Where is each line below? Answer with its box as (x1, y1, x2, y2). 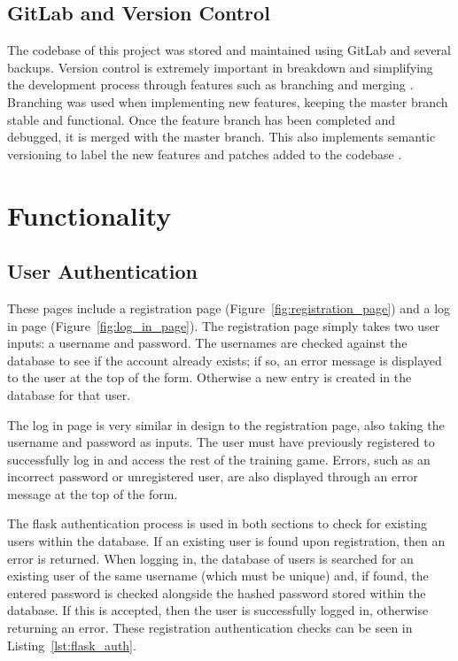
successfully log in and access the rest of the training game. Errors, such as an (7, 450, 431, 468)
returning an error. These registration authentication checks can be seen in (7, 619, 413, 637)
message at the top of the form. (7, 484, 178, 503)
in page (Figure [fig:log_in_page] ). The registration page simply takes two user (7, 316, 440, 334)
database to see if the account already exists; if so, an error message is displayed (7, 350, 442, 369)
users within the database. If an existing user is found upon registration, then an (7, 532, 446, 550)
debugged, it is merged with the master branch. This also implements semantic (7, 127, 436, 146)
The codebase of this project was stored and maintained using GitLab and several (7, 41, 451, 59)
